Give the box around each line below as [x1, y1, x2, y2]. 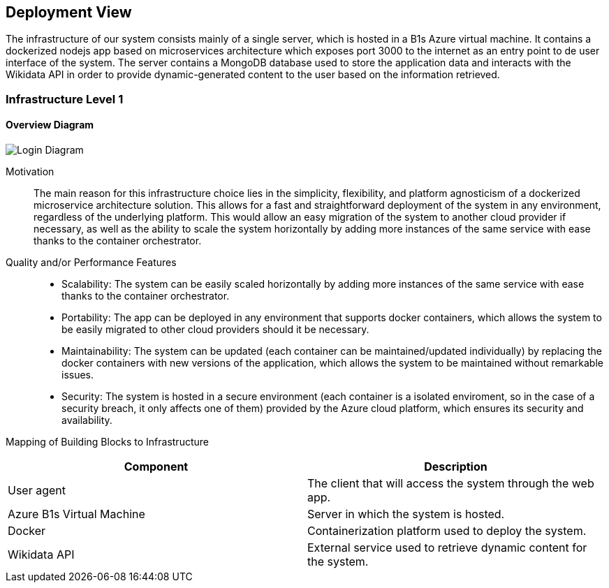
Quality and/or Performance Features [6, 256, 177, 269]
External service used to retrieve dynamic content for [307, 541, 587, 555]
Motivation [6, 166, 54, 178]
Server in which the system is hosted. [307, 507, 505, 522]
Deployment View [6, 3, 132, 21]
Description [424, 460, 487, 474]
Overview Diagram [6, 119, 94, 131]
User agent [8, 483, 66, 498]
